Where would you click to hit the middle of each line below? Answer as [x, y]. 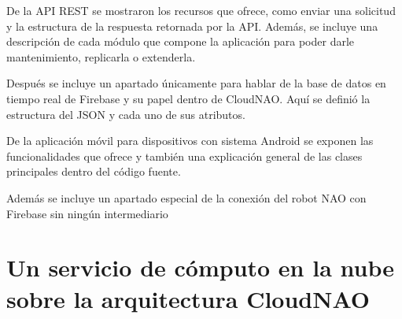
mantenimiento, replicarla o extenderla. [101, 56]
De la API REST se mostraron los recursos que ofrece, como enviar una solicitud [201, 10]
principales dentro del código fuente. [94, 171]
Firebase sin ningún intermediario [87, 213]
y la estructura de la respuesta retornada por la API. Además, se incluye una [192, 26]
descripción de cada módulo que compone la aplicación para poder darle [181, 41]
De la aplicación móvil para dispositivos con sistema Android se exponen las [190, 141]
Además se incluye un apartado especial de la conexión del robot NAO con [186, 197]
